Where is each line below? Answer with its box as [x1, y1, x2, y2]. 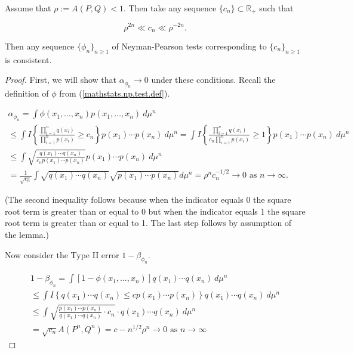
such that [259, 2, 294, 14]
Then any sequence [5, 39, 75, 52]
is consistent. [5, 53, 52, 66]
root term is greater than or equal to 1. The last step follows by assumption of [5, 216, 292, 229]
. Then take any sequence [123, 2, 217, 14]
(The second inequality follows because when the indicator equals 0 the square [5, 193, 291, 206]
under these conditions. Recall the [151, 73, 276, 86]
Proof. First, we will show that [5, 73, 116, 86]
